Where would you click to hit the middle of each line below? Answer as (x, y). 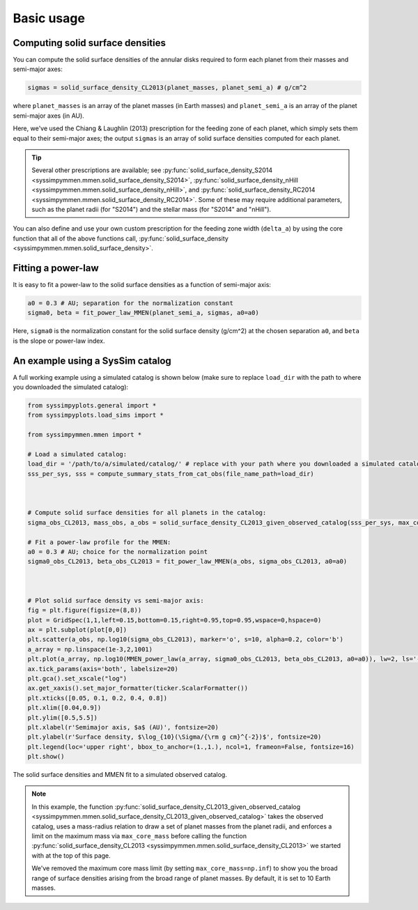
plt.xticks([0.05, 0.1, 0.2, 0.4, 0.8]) (97, 698)
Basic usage (49, 18)
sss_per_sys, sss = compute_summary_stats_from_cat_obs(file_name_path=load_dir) (171, 473)
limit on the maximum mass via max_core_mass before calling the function (139, 836)
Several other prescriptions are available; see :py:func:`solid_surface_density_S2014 (152, 170)
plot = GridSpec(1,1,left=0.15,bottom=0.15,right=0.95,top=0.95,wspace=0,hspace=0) (175, 620)
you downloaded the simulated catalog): (71, 387)
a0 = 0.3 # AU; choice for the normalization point (118, 552)
